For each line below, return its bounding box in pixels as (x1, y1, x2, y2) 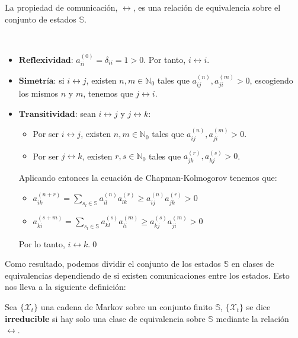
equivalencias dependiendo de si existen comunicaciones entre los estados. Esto (5, 269, 290, 281)
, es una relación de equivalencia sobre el (133, 1, 281, 13)
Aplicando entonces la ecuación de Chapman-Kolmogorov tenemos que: (18, 171, 277, 183)
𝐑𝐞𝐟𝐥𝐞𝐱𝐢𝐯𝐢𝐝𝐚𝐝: (18, 56, 73, 65)
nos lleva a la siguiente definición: (5, 280, 126, 293)
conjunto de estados (5, 12, 76, 25)
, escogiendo (249, 74, 293, 86)
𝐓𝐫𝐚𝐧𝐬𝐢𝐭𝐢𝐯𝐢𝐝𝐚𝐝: (18, 110, 78, 119)
